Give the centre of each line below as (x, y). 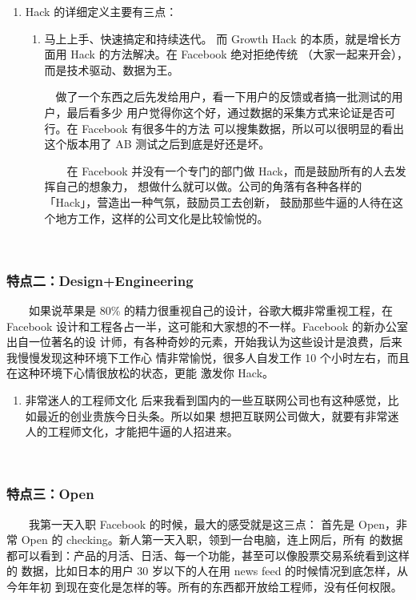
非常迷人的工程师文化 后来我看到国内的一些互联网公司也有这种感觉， (206, 399)
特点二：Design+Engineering (100, 280)
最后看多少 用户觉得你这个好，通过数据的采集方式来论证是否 (226, 112)
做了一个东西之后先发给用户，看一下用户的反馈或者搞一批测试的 (224, 97)
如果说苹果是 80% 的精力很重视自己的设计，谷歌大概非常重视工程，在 (210, 310)
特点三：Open (50, 494)
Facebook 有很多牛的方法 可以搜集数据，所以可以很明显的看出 (243, 128)
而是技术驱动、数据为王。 (112, 69)
